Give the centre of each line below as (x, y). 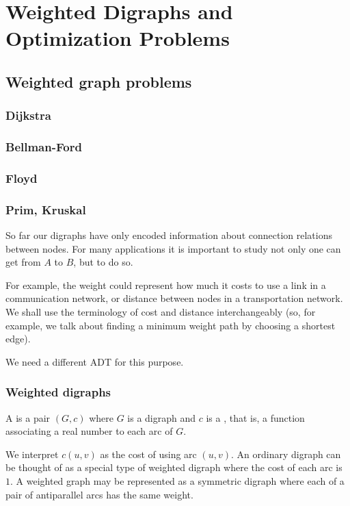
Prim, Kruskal (46, 209)
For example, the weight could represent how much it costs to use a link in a (166, 284)
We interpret (32, 454)
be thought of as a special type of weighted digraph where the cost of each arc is (174, 467)
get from (23, 262)
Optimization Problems (118, 38)
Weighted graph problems (99, 81)
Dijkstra (28, 115)
